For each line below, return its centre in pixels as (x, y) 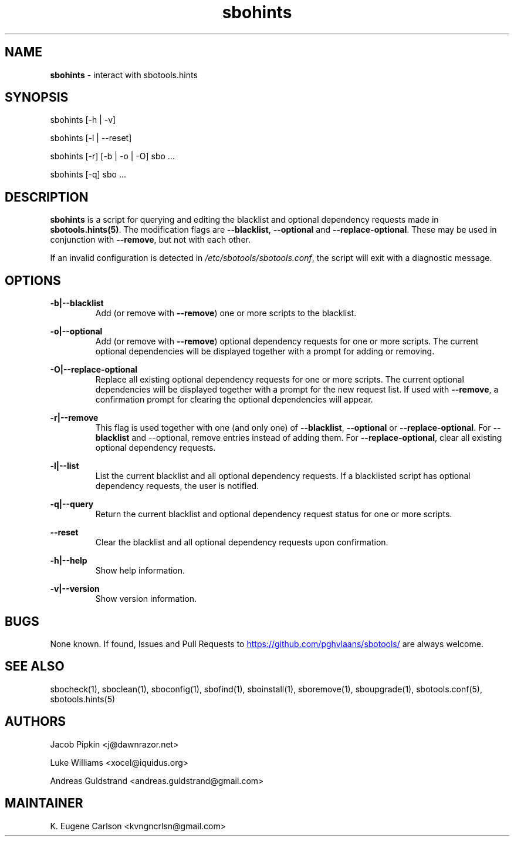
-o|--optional (76, 331)
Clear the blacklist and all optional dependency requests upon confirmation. (242, 542)
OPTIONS (33, 280)
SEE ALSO (35, 666)
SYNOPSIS (37, 98)
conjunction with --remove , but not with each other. (150, 240)
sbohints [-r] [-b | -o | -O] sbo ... (112, 156)
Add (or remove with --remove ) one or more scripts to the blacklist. (226, 313)
